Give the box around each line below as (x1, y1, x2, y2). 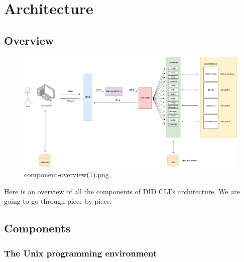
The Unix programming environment (4, 246, 157, 259)
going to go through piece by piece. (4, 196, 112, 206)
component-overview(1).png (24, 169, 109, 180)
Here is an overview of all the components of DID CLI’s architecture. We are (4, 186, 240, 196)
